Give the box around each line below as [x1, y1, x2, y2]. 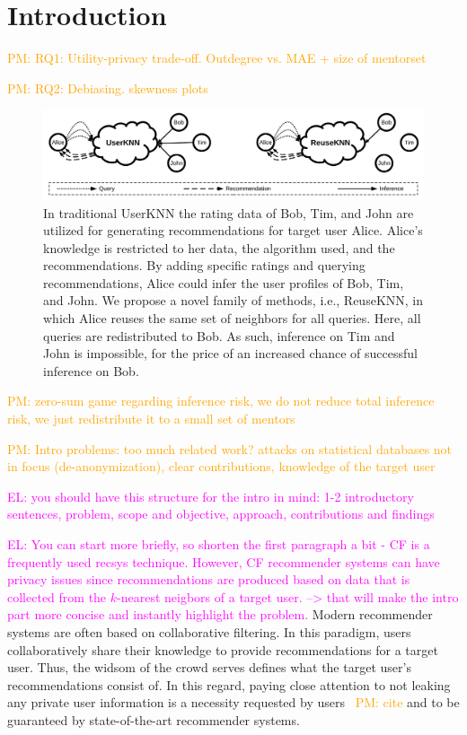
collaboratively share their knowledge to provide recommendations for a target [7, 640, 438, 659]
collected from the [7, 587, 107, 606]
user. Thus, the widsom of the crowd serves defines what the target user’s [7, 658, 411, 677]
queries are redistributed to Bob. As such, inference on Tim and [43, 326, 395, 345]
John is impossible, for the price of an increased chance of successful [43, 344, 418, 363]
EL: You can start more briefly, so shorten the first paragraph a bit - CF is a [7, 535, 430, 554]
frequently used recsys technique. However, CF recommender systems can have [7, 552, 440, 571]
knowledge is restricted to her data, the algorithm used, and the [43, 238, 395, 257]
